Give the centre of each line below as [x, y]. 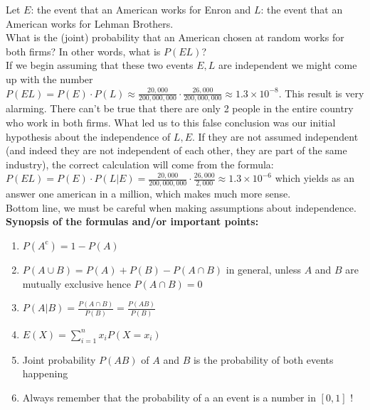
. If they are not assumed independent [275, 136]
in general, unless [263, 269]
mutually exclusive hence [76, 283]
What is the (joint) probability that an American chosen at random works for [175, 37]
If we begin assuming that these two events [100, 65]
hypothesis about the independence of [88, 136]
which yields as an [315, 178]
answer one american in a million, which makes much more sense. [148, 194]
